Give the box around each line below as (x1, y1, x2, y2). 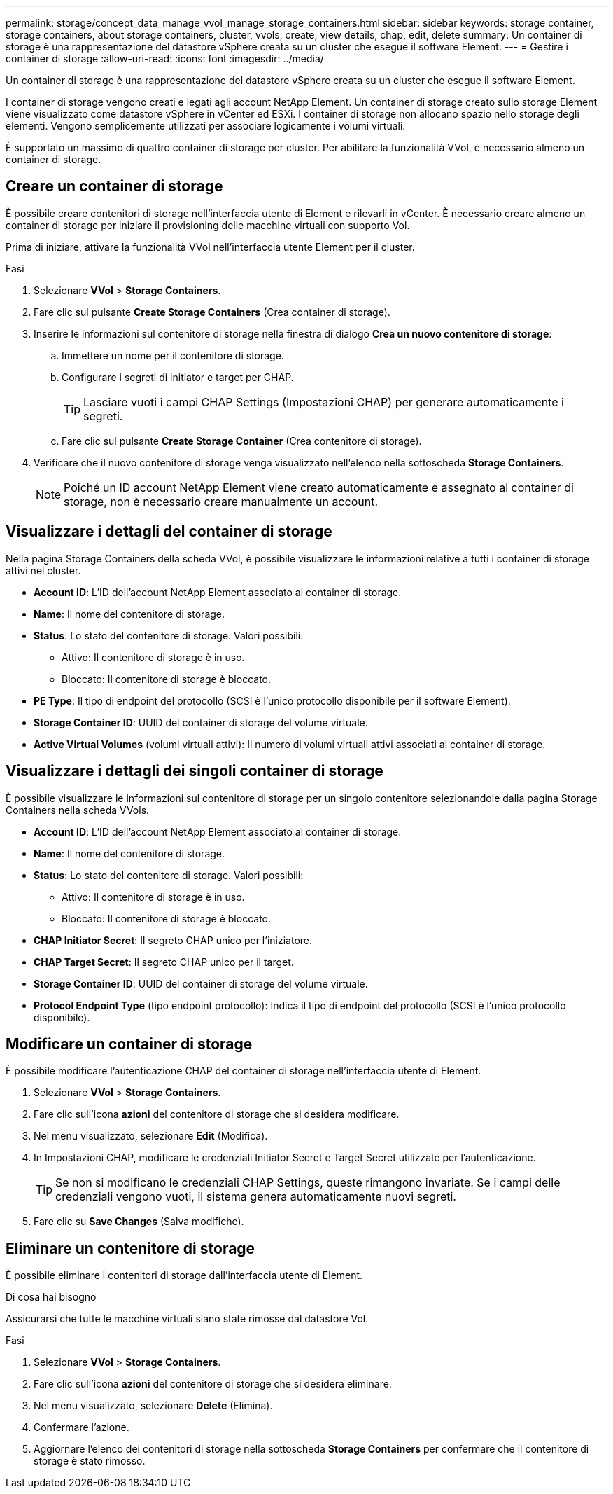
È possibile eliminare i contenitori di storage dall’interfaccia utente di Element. (6, 1269, 363, 1282)
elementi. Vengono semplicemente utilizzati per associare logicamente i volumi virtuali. (6, 120, 406, 132)
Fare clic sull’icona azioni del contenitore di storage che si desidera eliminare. (34, 1378, 392, 1390)
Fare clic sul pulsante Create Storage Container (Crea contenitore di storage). (62, 434, 422, 447)
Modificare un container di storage (6, 1035, 253, 1053)
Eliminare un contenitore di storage (6, 1239, 255, 1257)
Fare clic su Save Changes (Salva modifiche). (34, 1215, 244, 1228)
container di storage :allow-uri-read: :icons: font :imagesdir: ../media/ (6, 53, 324, 64)
